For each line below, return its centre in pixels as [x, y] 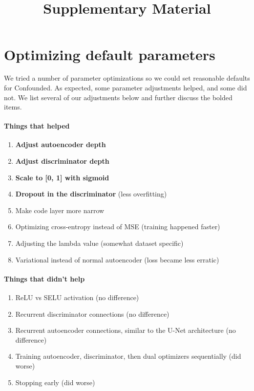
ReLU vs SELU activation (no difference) [77, 297]
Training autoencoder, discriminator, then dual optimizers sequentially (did [128, 356]
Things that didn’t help [44, 278]
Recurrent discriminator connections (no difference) [92, 314]
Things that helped [37, 126]
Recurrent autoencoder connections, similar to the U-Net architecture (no [126, 330]
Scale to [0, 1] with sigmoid [62, 177]
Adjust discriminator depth [62, 161]
